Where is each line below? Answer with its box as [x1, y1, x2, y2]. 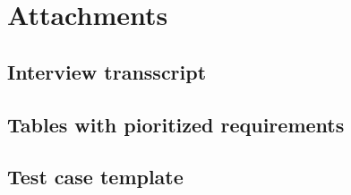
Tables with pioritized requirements [7, 110, 345, 138]
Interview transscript [7, 57, 207, 85]
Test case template [7, 163, 184, 191]
